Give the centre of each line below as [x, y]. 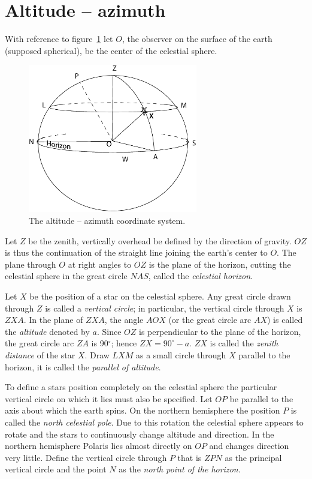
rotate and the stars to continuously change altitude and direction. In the [140, 434]
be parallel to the [261, 398]
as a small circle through [181, 354]
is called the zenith [244, 343]
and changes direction [249, 446]
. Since [109, 331]
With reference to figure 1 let [59, 39]
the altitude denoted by [47, 331]
